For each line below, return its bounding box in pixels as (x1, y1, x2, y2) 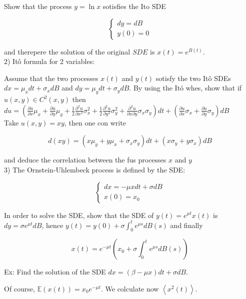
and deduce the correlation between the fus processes (4, 154, 166, 165)
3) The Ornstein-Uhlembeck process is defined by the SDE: (4, 164, 185, 174)
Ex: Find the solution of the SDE (4, 266, 106, 277)
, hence (41, 219, 63, 230)
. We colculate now (100, 283, 159, 294)
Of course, (4, 283, 35, 294)
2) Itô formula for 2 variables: (4, 56, 95, 66)
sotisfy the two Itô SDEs (155, 72, 231, 83)
